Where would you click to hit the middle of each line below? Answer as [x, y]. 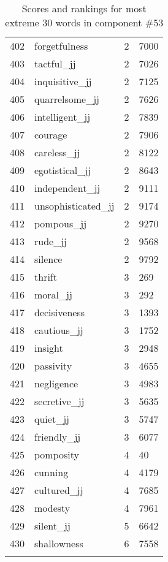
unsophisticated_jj [74, 206]
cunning [52, 472]
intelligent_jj [63, 117]
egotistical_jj [63, 170]
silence [48, 259]
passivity [53, 366]
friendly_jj [58, 437]
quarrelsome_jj [67, 99]
